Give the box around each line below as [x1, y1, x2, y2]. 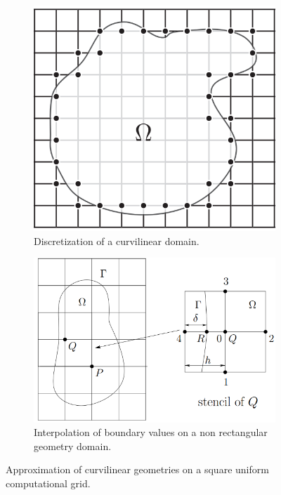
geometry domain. [34, 438, 112, 453]
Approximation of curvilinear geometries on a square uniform [6, 462, 269, 477]
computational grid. [6, 475, 91, 490]
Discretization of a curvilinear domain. [34, 233, 200, 248]
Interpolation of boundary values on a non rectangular [34, 425, 268, 440]
